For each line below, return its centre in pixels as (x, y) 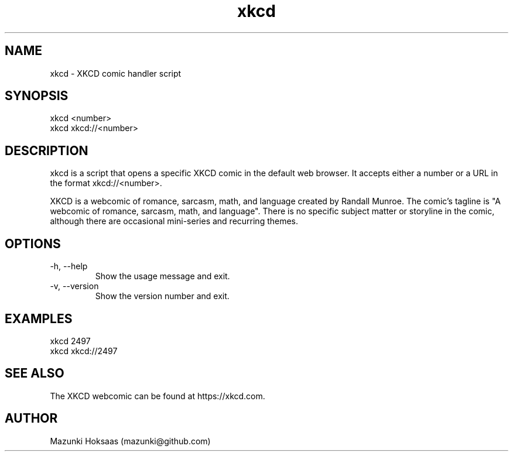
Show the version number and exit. (162, 296)
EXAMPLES (39, 318)
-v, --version (74, 286)
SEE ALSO (35, 373)
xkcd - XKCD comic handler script (116, 73)
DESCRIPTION (47, 150)
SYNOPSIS (37, 96)
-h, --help (69, 266)
